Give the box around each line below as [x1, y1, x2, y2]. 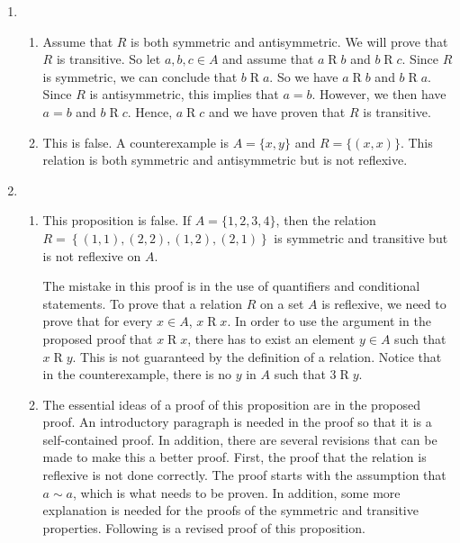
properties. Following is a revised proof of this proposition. [42, 518, 365, 537]
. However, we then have [311, 85, 446, 104]
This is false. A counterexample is [42, 132, 230, 151]
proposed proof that [42, 329, 153, 348]
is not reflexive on [42, 246, 141, 265]
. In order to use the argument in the [227, 312, 431, 330]
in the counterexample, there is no [42, 365, 231, 384]
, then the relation [275, 211, 376, 230]
